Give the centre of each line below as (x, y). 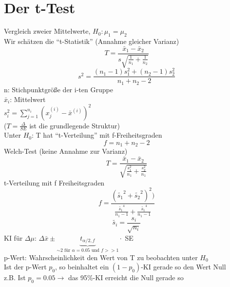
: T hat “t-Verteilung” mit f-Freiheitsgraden (97, 135)
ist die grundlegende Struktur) (75, 125)
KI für (13, 237)
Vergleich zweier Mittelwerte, (47, 31)
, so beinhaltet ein (82, 267)
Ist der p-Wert (25, 267)
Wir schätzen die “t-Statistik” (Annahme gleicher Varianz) (92, 41)
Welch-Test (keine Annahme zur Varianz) (66, 151)
